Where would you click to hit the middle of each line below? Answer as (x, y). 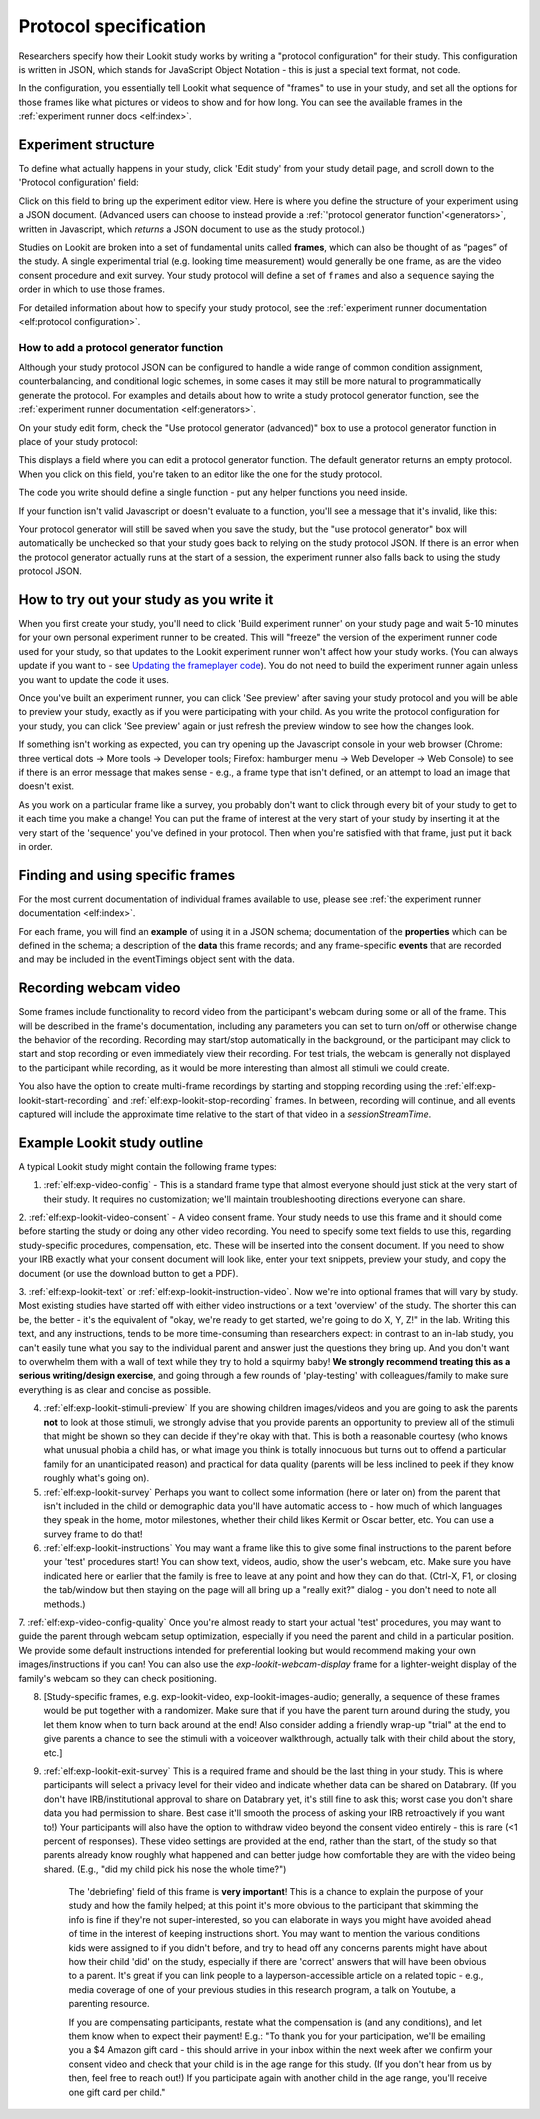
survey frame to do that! (93, 1534)
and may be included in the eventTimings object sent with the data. (156, 959)
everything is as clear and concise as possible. (115, 1389)
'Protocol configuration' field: (78, 182)
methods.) (64, 1604)
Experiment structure (86, 144)
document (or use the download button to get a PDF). (128, 1273)
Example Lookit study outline (111, 1142)
